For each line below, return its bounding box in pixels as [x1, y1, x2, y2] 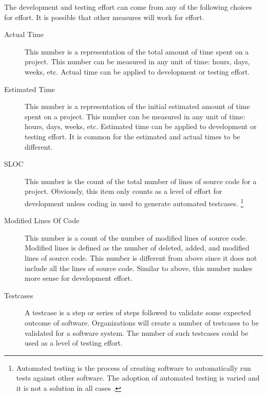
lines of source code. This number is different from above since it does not [25, 252, 257, 263]
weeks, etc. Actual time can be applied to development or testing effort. [25, 66, 250, 77]
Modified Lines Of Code [4, 215, 80, 226]
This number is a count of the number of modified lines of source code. [25, 232, 247, 243]
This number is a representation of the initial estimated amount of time [25, 101, 250, 112]
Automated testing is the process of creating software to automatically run [16, 362, 251, 373]
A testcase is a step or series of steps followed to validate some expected [25, 307, 251, 318]
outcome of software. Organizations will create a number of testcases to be [25, 317, 259, 328]
